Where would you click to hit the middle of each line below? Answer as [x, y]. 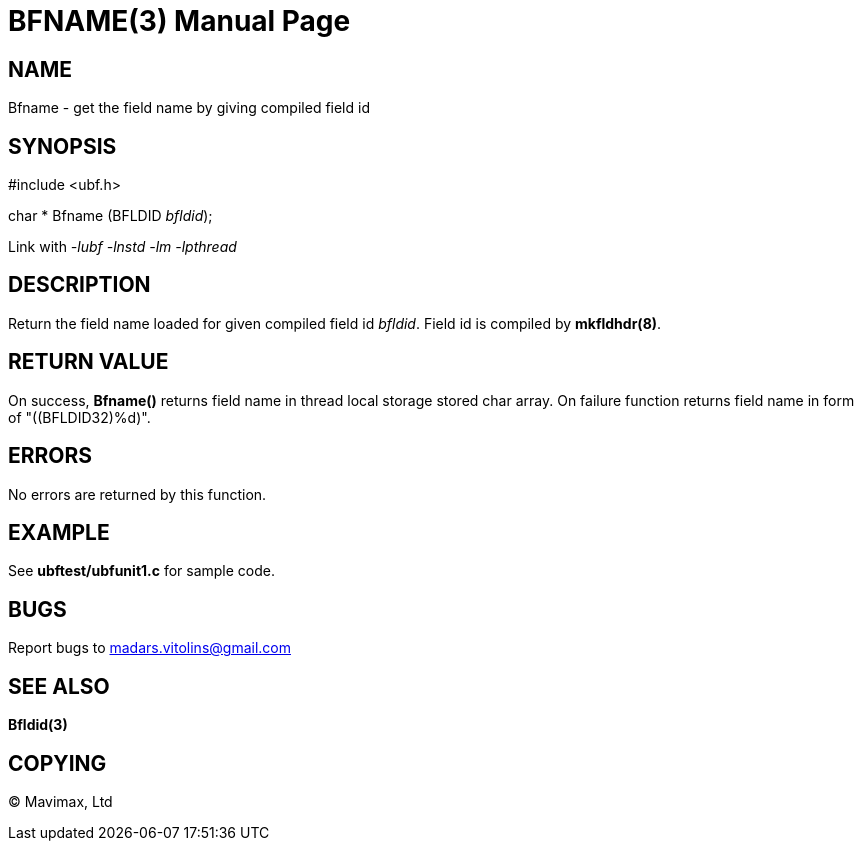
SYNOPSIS [62, 146]
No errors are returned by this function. [137, 494]
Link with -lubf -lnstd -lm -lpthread [122, 247]
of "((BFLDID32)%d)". [79, 417]
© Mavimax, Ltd [60, 801]
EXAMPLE [59, 532]
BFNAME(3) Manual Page [179, 21]
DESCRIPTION [79, 285]
